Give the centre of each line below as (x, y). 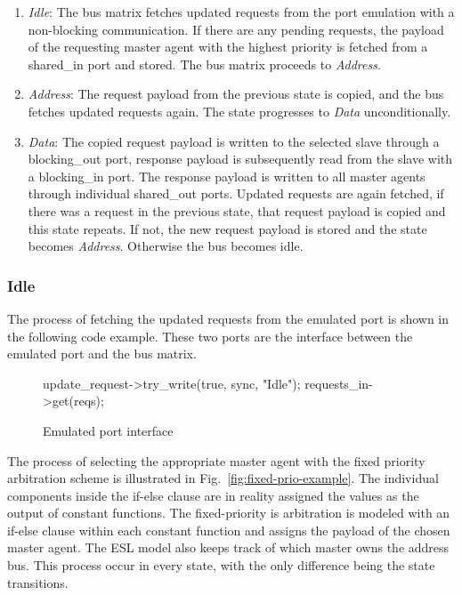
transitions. (38, 582)
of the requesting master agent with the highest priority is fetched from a (228, 47)
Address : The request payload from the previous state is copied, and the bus (236, 94)
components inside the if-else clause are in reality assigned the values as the (213, 495)
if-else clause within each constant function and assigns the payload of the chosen (229, 530)
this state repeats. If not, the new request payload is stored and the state (227, 228)
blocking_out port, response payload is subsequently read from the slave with (240, 159)
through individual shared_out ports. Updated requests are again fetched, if (236, 193)
